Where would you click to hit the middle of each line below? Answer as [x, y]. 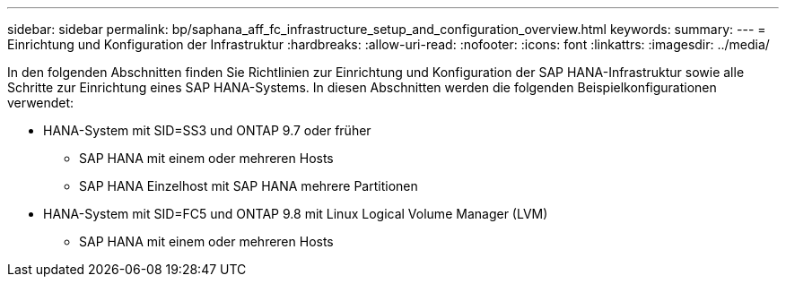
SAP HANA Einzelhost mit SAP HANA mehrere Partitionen [249, 186]
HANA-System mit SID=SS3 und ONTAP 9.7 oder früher [207, 130]
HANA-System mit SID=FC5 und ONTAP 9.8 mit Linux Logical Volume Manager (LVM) [296, 214]
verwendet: [41, 103]
